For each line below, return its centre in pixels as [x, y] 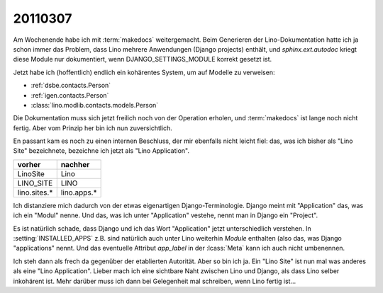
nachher [75, 164]
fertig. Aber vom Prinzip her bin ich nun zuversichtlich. [93, 128]
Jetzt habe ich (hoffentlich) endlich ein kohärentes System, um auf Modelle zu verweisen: [144, 72]
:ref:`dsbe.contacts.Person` [71, 86]
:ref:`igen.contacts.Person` [70, 95]
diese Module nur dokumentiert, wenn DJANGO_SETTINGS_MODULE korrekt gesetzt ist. [143, 59]
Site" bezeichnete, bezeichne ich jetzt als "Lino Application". [101, 151]
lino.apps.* [79, 193]
